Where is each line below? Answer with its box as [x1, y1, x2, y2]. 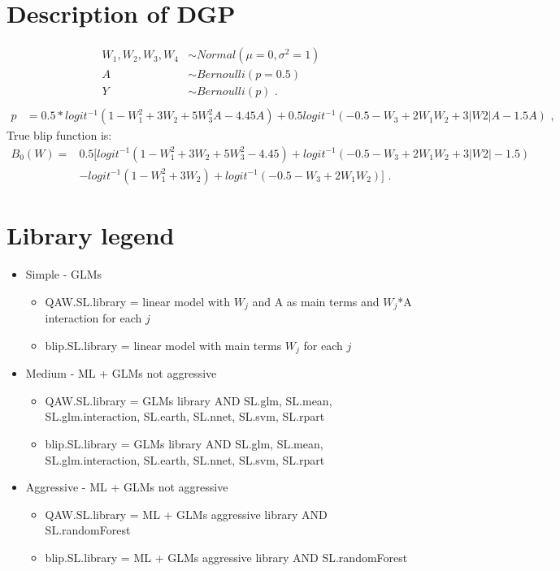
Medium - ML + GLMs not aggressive [25, 365, 217, 382]
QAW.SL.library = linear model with [45, 292, 231, 309]
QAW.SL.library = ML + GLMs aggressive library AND [45, 505, 328, 522]
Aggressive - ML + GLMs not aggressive [25, 478, 228, 495]
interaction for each [45, 309, 142, 327]
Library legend [7, 218, 175, 252]
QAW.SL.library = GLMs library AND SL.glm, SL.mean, [45, 391, 332, 409]
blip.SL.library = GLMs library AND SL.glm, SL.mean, [45, 435, 323, 452]
